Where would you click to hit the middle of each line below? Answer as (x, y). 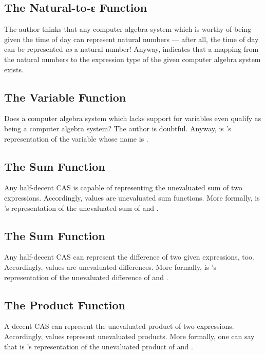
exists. (14, 69)
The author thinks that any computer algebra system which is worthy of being (128, 29)
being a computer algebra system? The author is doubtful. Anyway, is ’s (118, 128)
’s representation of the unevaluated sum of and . (81, 208)
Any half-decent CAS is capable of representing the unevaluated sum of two (123, 188)
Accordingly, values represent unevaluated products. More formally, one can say (129, 336)
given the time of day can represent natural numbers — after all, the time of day (131, 39)
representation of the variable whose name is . (76, 138)
